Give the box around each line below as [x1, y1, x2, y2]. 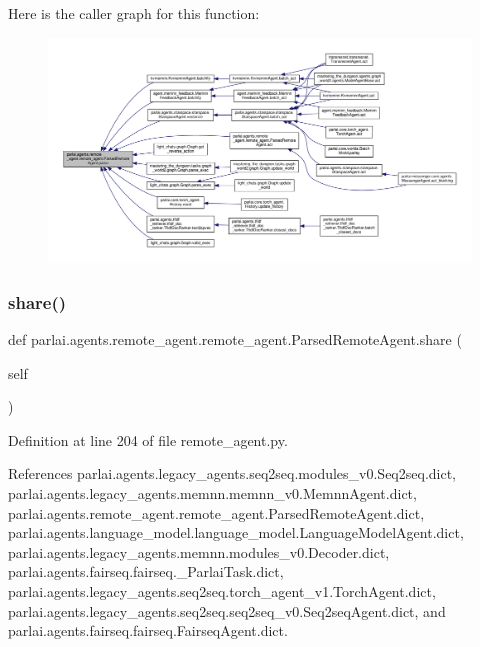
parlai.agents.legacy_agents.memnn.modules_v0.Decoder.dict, [8, 541, 390, 562]
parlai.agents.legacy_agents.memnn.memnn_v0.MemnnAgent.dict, [8, 483, 417, 504]
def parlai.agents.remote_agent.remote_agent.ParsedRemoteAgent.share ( [8, 329, 462, 350]
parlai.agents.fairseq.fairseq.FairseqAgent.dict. [8, 620, 288, 641]
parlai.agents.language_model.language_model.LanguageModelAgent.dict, [8, 522, 464, 543]
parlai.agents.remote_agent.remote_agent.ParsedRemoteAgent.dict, [8, 502, 425, 523]
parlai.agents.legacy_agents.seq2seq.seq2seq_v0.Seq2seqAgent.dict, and [8, 600, 446, 621]
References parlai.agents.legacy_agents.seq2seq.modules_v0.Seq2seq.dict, [8, 463, 457, 484]
